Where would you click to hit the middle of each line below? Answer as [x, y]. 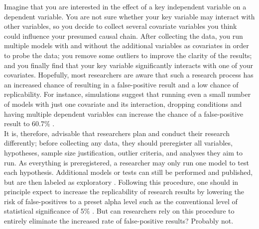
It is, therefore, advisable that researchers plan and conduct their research [117, 133]
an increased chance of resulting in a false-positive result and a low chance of [121, 84]
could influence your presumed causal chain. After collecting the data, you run [124, 36]
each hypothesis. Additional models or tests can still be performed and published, [129, 172]
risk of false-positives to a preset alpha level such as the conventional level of [121, 201]
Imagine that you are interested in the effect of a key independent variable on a [125, 6]
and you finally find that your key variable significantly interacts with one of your [129, 65]
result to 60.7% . [29, 123]
